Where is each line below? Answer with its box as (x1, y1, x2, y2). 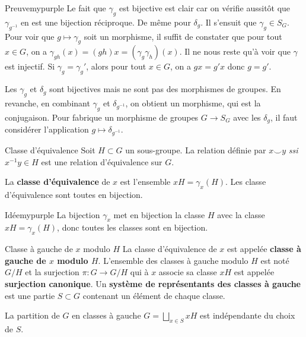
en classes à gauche (72, 309, 141, 322)
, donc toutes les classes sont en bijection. (57, 221, 208, 234)
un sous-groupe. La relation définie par (125, 143, 266, 156)
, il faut (270, 111, 298, 123)
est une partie (5, 289, 55, 301)
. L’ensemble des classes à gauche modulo (98, 254, 248, 266)
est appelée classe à (227, 242, 301, 255)
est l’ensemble (120, 175, 171, 188)
